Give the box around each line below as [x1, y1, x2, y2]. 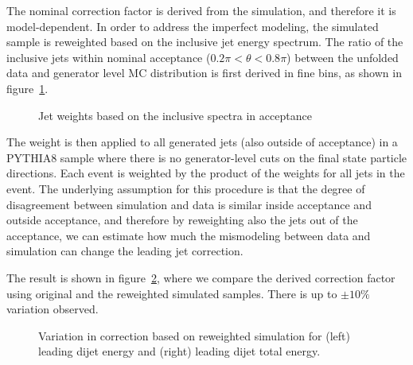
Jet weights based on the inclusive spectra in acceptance [38, 107, 312, 123]
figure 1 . [6, 80, 49, 96]
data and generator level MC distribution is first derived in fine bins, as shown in [6, 64, 402, 81]
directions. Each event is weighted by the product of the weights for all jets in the [6, 165, 405, 181]
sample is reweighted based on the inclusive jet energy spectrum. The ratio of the [6, 33, 403, 50]
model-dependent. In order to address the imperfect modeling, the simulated [6, 17, 379, 34]
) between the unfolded [286, 49, 399, 65]
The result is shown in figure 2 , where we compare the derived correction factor [6, 269, 395, 285]
